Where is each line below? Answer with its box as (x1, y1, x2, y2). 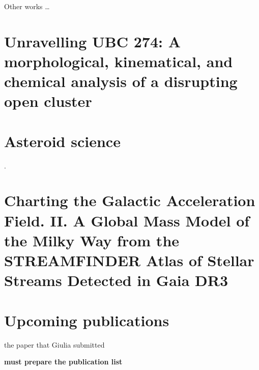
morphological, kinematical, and (4, 50, 233, 71)
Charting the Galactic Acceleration (4, 190, 255, 211)
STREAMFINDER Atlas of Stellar (4, 250, 254, 270)
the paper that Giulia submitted (4, 339, 105, 350)
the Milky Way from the (4, 230, 180, 250)
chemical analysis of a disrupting (4, 71, 238, 92)
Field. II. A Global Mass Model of (4, 210, 250, 231)
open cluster (4, 91, 92, 111)
